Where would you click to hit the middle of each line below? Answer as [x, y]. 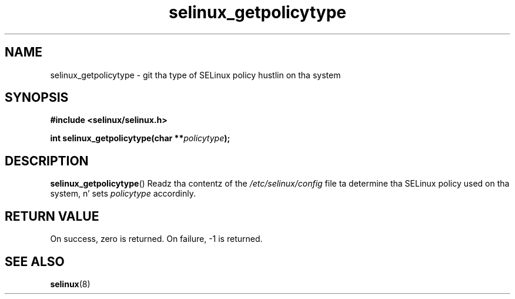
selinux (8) [70, 284]
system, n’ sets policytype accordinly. [123, 194]
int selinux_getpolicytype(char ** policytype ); [140, 138]
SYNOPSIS [37, 98]
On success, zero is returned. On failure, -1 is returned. [156, 239]
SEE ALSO [35, 261]
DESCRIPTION [47, 161]
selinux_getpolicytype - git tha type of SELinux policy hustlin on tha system [195, 75]
